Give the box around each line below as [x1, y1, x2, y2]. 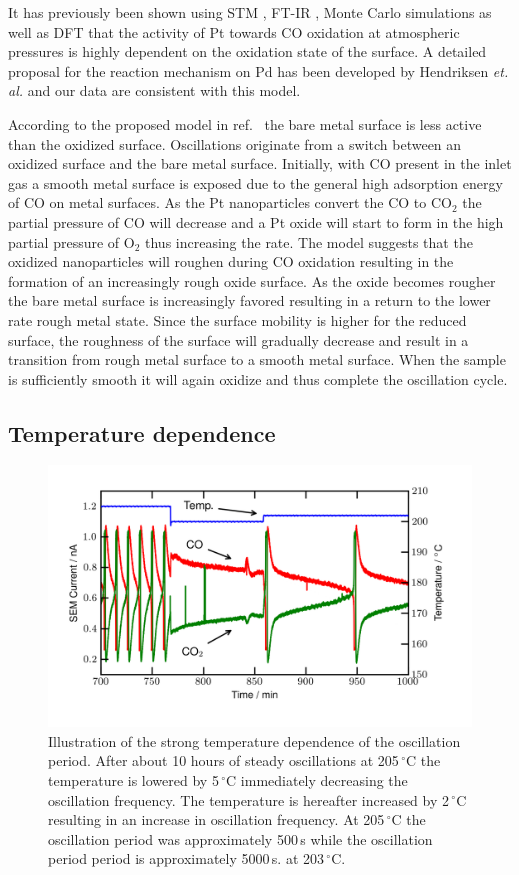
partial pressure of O [8, 231, 135, 252]
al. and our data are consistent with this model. [8, 80, 301, 101]
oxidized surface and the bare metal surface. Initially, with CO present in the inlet [8, 153, 512, 174]
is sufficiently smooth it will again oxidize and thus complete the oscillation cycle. [8, 368, 508, 389]
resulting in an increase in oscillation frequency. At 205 [48, 809, 385, 830]
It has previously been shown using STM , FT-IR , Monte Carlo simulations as [8, 2, 492, 22]
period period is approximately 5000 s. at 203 [48, 848, 325, 869]
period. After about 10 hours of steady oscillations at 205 [48, 750, 399, 771]
